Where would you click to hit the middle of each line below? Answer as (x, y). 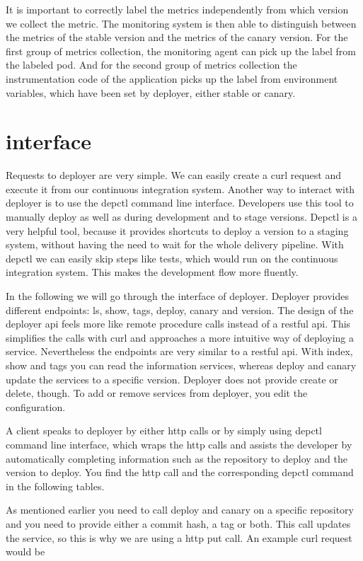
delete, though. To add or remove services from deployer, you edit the (157, 393)
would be (25, 551)
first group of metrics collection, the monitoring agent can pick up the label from (181, 51)
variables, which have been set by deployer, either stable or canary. (151, 92)
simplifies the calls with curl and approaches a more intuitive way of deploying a (180, 337)
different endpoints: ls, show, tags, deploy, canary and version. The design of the (180, 310)
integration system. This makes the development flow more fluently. (152, 272)
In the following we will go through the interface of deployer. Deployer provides (178, 296)
